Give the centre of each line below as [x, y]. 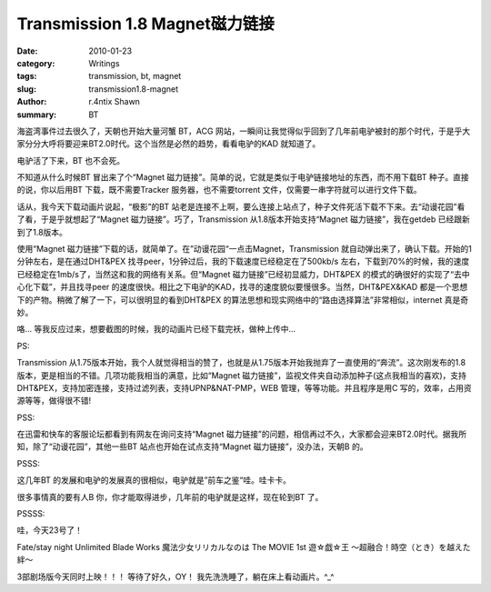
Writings [104, 63]
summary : [37, 115]
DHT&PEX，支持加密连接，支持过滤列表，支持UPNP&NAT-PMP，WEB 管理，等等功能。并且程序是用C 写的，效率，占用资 [244, 387]
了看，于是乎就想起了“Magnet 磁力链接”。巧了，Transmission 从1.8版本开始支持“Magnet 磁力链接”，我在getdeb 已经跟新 [243, 219]
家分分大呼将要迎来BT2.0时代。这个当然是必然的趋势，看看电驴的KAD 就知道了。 [169, 144]
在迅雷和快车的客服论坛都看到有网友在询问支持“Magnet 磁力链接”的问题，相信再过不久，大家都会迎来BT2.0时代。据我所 [242, 434]
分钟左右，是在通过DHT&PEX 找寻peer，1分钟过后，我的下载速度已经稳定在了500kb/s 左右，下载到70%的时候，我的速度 [243, 261]
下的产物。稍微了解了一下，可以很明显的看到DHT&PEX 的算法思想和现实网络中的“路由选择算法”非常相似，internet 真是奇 [242, 299]
